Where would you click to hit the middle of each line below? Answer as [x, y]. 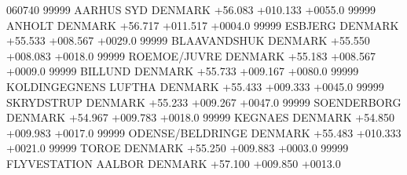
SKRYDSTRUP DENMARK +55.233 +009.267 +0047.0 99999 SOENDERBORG [204, 102]
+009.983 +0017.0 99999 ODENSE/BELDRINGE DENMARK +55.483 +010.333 [204, 132]
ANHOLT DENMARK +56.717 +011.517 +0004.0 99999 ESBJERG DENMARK [203, 25]
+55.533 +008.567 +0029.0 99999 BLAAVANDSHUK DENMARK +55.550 [188, 40]
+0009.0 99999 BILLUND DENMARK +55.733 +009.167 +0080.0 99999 [183, 71]
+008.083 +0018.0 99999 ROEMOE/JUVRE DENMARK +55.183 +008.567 [191, 55]
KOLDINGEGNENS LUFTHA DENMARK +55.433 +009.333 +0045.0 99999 [195, 86]
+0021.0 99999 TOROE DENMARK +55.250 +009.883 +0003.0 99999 [178, 148]
